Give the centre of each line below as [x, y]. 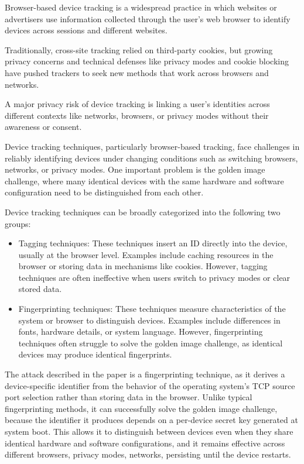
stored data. [40, 289]
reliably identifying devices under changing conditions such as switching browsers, [151, 158]
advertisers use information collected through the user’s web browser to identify [148, 18]
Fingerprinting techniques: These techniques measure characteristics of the [152, 309]
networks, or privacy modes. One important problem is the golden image [135, 169]
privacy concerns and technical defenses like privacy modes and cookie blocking [147, 61]
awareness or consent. [43, 127]
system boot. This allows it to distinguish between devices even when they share [149, 431]
